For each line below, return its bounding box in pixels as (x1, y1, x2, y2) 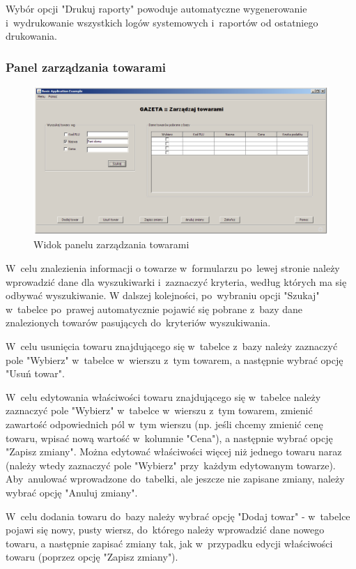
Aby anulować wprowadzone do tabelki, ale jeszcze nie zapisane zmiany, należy (6, 471, 345, 486)
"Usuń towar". (6, 366, 65, 381)
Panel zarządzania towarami (6, 58, 167, 75)
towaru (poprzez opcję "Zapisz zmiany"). (6, 549, 178, 564)
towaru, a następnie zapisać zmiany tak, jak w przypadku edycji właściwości (6, 536, 333, 550)
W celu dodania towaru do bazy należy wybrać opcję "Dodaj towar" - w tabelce (6, 508, 350, 523)
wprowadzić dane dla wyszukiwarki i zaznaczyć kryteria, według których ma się (6, 274, 347, 289)
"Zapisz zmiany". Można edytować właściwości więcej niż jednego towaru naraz (6, 444, 342, 459)
